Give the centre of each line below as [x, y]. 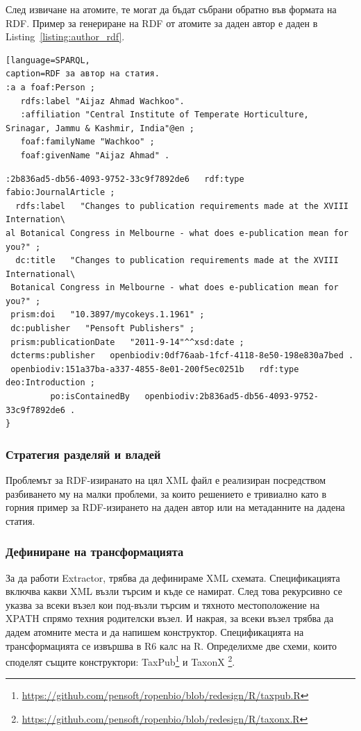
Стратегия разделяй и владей [83, 454]
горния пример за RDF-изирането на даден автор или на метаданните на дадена [175, 507]
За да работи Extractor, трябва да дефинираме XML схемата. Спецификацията [173, 577]
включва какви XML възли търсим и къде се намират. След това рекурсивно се [174, 591]
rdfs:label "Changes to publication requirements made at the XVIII [182, 206]
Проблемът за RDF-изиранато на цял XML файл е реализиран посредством [166, 480]
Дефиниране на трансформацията [95, 552]
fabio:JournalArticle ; [60, 193]
